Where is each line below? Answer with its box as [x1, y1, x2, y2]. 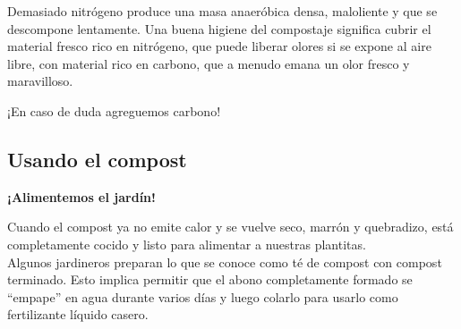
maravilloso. [7, 72, 73, 90]
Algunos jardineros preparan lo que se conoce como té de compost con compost [7, 252, 442, 271]
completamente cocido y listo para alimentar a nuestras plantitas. [7, 234, 366, 253]
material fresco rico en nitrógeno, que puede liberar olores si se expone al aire [7, 37, 431, 55]
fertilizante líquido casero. [7, 305, 149, 324]
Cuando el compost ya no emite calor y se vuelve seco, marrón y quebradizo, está [7, 217, 454, 236]
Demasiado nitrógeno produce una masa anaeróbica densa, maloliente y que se [7, 2, 438, 20]
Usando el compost [7, 145, 187, 173]
